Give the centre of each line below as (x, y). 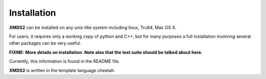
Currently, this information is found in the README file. (65, 61)
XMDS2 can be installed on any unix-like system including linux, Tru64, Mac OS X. (93, 27)
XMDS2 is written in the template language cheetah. (62, 70)
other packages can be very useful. (45, 43)
